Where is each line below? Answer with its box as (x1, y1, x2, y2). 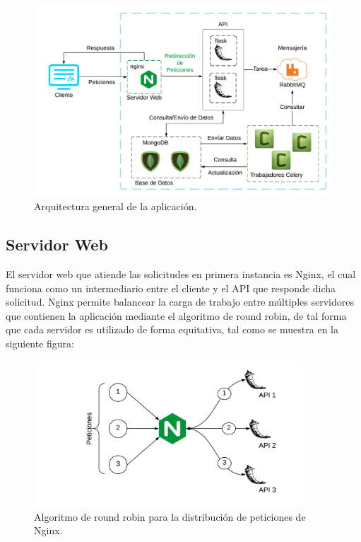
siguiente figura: (6, 335, 74, 350)
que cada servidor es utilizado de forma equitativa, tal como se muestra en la (6, 322, 338, 337)
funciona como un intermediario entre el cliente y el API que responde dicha (6, 280, 336, 295)
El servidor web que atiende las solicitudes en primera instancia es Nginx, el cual (6, 266, 356, 281)
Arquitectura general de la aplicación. (34, 199, 197, 214)
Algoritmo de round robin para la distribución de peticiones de (34, 509, 306, 524)
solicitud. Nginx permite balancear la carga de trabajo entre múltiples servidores (6, 294, 354, 309)
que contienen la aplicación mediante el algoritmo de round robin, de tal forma (6, 308, 347, 323)
